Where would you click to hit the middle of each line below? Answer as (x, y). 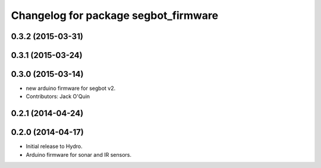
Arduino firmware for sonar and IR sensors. (79, 154)
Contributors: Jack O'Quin (58, 96)
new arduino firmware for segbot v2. (71, 88)
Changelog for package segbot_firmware (115, 15)
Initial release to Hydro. (54, 146)
